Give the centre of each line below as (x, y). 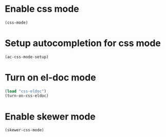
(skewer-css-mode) (24, 130)
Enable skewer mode (50, 116)
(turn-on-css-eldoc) (27, 96)
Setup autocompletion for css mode (83, 43)
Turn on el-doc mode (50, 77)
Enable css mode (42, 9)
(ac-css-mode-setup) (27, 57)
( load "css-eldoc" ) (26, 91)
